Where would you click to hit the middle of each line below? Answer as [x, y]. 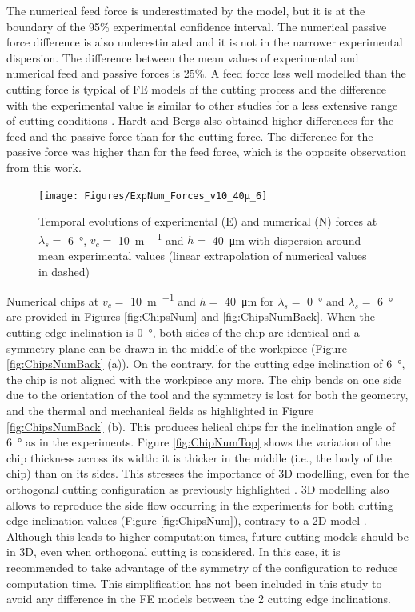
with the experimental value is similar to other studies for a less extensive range [202, 104]
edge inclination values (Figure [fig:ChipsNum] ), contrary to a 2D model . [187, 520]
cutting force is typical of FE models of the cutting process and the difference [196, 88]
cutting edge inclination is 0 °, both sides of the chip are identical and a [183, 332]
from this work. [44, 167]
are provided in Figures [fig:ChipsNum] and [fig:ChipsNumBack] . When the [191, 316]
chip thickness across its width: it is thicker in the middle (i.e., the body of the [199, 457]
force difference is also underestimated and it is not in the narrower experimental [205, 42]
